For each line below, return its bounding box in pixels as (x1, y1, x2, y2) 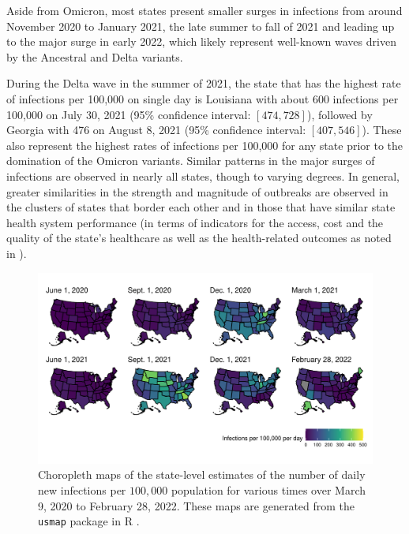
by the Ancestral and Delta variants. (6, 48, 183, 65)
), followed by (306, 106, 373, 122)
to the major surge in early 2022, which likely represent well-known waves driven (6, 33, 396, 50)
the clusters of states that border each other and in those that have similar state (6, 199, 396, 215)
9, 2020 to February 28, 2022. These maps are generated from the (38, 497, 355, 513)
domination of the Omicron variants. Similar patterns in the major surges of (6, 152, 375, 169)
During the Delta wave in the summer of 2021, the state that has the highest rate (6, 75, 401, 91)
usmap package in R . (38, 513, 140, 529)
